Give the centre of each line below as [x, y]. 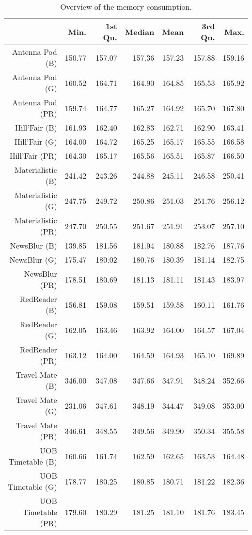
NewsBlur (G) [33, 259]
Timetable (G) [32, 487]
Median [140, 32]
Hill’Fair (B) [36, 127]
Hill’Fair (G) [36, 142]
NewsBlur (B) [33, 245]
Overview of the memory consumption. [126, 7]
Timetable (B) [33, 461]
